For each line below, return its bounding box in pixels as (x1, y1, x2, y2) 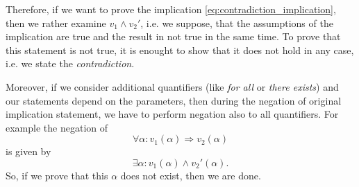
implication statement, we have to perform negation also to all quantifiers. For (6, 107, 339, 121)
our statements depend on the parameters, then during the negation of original (6, 93, 342, 107)
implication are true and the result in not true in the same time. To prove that (6, 29, 341, 44)
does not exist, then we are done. (120, 168, 261, 182)
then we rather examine (6, 15, 106, 30)
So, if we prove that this (6, 168, 108, 182)
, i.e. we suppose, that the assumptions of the (140, 15, 333, 30)
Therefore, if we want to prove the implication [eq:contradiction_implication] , (6, 2, 336, 16)
